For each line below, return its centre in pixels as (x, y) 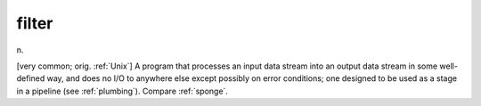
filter (35, 23)
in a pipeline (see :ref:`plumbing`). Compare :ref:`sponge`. (122, 91)
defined (31, 78)
